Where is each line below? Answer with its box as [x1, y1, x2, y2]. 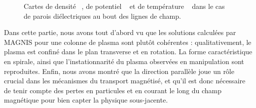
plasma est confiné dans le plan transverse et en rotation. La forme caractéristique [4, 46, 253, 57]
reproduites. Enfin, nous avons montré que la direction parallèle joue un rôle [4, 66, 234, 76]
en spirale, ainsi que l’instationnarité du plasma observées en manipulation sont [4, 56, 244, 66]
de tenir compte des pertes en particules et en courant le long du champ [4, 85, 221, 95]
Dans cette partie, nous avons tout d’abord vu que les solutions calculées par [4, 27, 236, 37]
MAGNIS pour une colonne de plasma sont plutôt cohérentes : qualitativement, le [4, 36, 252, 47]
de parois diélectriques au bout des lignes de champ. [24, 10, 181, 21]
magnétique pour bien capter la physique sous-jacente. [4, 95, 168, 105]
